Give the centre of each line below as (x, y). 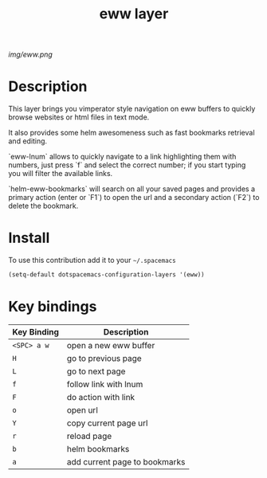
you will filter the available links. (61, 174)
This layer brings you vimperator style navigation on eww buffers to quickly (132, 109)
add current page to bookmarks (126, 461)
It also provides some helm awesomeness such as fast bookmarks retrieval (132, 133)
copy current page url (107, 423)
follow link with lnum (105, 384)
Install (29, 238)
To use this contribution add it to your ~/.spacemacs (92, 261)
